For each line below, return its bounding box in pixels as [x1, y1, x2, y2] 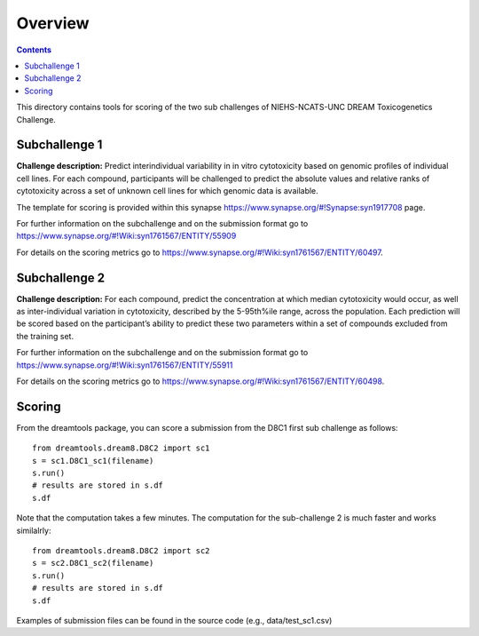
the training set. [16, 330, 75, 341]
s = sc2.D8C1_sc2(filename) [32, 558, 154, 568]
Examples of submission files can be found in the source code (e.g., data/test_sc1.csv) [16, 615, 333, 625]
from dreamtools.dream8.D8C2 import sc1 [32, 443, 210, 453]
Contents [16, 44, 52, 55]
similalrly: [16, 525, 51, 536]
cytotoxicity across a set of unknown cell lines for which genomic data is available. [16, 186, 318, 196]
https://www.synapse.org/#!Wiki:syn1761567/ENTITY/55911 [16, 360, 233, 370]
